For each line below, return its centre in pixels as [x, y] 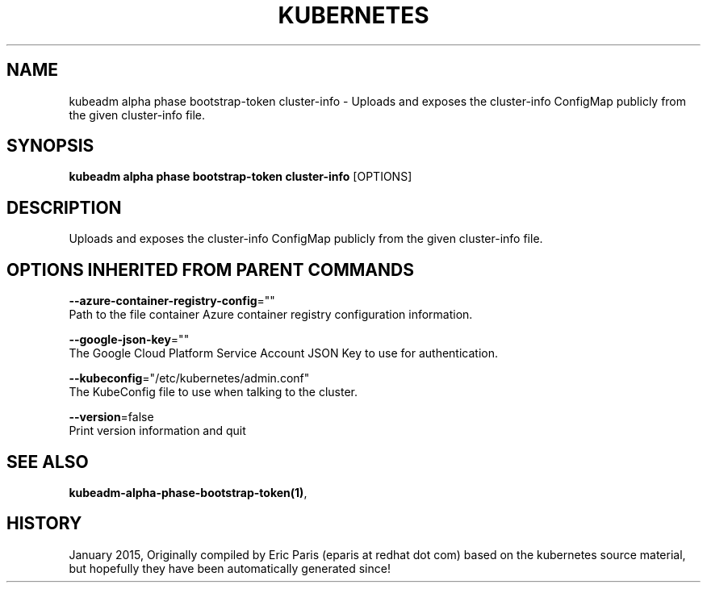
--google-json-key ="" [129, 340]
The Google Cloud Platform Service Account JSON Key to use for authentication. [284, 353]
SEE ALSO [48, 462]
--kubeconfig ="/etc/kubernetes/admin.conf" [189, 378]
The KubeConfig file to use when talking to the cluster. [213, 392]
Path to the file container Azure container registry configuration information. [271, 315]
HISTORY [44, 524]
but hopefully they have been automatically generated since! [230, 568]
